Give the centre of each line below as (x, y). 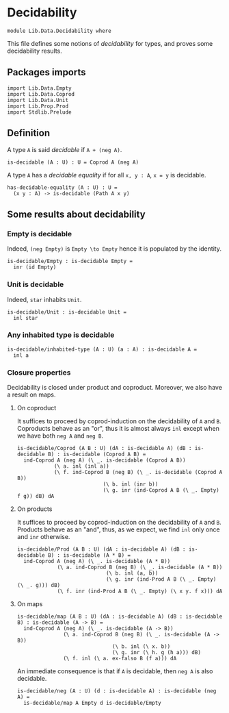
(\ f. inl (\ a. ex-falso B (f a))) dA (120, 659)
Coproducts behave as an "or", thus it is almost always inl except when (118, 429)
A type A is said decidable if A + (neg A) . (65, 149)
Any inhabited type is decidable (61, 335)
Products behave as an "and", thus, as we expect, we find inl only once (118, 529)
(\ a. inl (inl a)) (81, 466)
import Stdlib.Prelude (39, 112)
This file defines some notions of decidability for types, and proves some (110, 43)
